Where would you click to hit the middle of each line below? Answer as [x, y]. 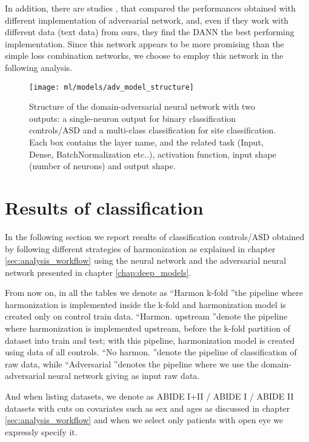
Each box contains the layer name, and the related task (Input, [146, 142]
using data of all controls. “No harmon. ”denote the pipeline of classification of [151, 352]
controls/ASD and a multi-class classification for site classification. [153, 130]
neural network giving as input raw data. [124, 376]
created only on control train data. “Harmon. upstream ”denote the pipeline [146, 316]
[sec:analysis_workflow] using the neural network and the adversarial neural [146, 260]
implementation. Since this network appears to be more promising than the [145, 43]
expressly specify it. [41, 431]
